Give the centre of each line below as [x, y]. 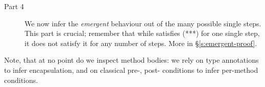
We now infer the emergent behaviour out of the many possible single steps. [143, 23]
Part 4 [14, 6]
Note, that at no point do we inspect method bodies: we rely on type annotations [131, 60]
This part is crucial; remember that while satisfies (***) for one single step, [142, 33]
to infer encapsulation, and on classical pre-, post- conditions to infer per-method [131, 70]
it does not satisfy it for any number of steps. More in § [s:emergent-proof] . [141, 43]
